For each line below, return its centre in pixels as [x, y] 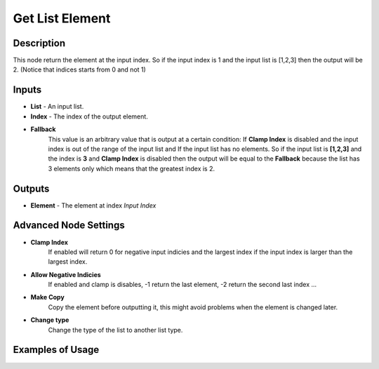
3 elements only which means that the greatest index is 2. [132, 168]
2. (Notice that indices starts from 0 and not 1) [80, 69]
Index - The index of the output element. [89, 116]
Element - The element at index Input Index [93, 205]
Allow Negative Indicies [66, 274]
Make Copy [47, 297]
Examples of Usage [56, 350]
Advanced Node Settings [69, 226]
